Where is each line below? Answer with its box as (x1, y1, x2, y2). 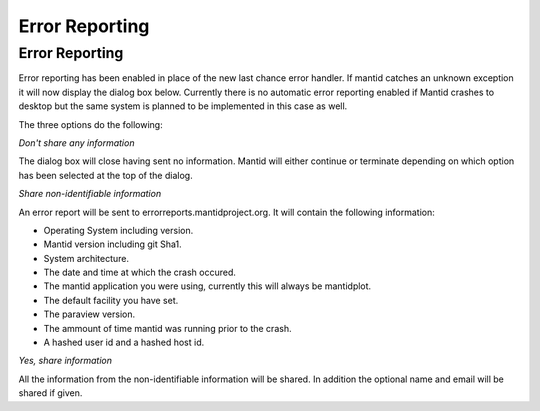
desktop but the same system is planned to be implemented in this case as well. (18, 100, 348, 112)
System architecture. (43, 252, 130, 264)
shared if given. (18, 387, 83, 399)
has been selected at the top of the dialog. (18, 169, 194, 181)
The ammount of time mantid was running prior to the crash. (43, 322, 292, 334)
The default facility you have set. (43, 294, 179, 306)
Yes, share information (18, 355, 113, 367)
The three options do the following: (18, 118, 164, 130)
